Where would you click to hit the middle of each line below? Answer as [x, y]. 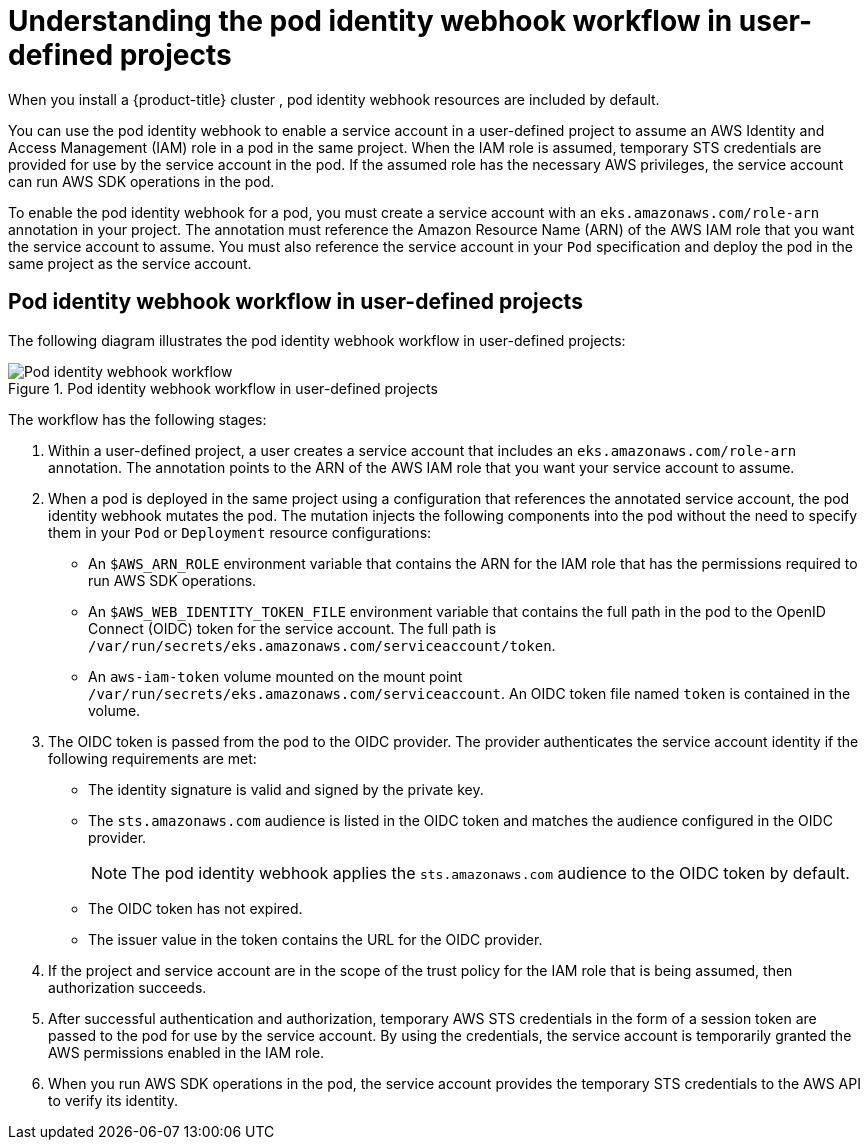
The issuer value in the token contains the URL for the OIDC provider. [315, 939]
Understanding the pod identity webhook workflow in [370, 21]
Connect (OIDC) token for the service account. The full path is [292, 628]
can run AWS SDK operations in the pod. [141, 181]
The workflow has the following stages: [137, 419]
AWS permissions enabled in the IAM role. [186, 1052]
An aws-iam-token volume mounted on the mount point [275, 676]
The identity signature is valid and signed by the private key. [286, 789]
